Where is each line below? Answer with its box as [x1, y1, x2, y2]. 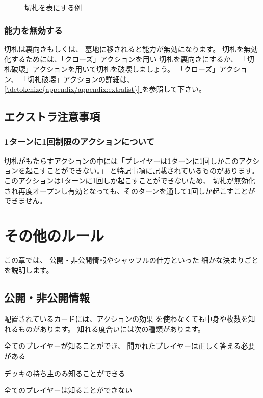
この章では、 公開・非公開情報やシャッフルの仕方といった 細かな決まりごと [4, 254, 259, 265]
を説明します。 [4, 264, 54, 275]
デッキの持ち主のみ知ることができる [4, 367, 125, 378]
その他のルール [4, 225, 104, 246]
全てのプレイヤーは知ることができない [4, 385, 133, 395]
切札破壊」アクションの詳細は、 [27, 73, 135, 84]
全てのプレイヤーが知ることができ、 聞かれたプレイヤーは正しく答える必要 [4, 340, 255, 351]
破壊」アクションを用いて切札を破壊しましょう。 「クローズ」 [11, 64, 220, 74]
